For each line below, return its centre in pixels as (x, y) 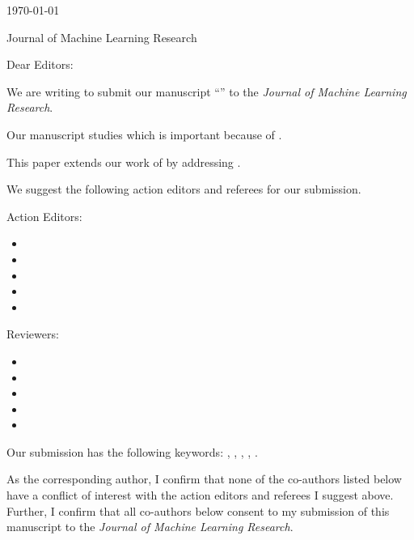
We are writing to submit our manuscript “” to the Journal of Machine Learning (207, 91)
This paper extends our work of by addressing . (124, 162)
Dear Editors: (40, 64)
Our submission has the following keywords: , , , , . (132, 451)
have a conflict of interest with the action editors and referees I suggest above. (200, 495)
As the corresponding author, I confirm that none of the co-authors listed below (204, 479)
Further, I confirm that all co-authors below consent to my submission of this (198, 510)
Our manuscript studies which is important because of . (144, 134)
